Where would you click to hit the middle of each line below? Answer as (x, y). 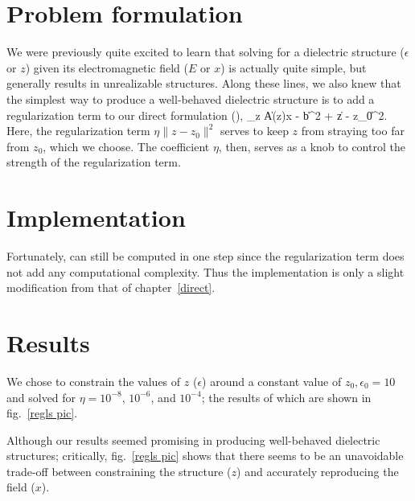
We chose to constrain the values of (94, 381)
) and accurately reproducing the (318, 471)
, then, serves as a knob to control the (312, 146)
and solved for (41, 397)
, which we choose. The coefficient (126, 146)
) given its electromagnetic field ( (107, 67)
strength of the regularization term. (94, 162)
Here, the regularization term (78, 131)
